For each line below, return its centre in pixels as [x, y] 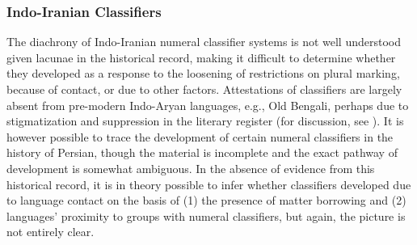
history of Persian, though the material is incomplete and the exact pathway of [202, 152]
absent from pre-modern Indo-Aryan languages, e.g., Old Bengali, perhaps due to [208, 105]
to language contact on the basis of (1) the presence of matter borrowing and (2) [206, 200]
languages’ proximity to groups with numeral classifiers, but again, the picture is [206, 215]
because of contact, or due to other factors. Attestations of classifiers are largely [204, 89]
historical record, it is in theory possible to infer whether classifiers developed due [209, 184]
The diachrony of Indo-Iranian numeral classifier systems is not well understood [204, 42]
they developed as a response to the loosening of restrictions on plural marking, [203, 73]
